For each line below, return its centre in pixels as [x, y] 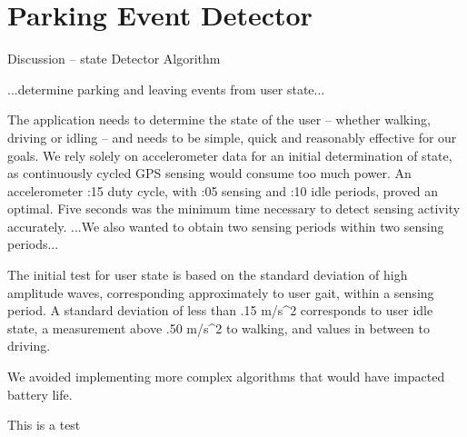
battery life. [40, 394]
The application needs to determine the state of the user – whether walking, [219, 119]
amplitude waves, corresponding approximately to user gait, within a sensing [221, 292]
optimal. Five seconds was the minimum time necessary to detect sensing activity [234, 209]
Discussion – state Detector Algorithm [114, 59]
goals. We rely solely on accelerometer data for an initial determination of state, [230, 155]
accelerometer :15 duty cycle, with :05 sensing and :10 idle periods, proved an [223, 190]
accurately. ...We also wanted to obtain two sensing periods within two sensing [226, 226]
